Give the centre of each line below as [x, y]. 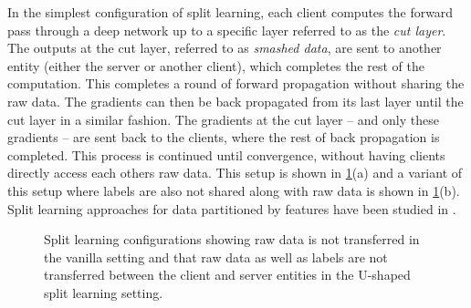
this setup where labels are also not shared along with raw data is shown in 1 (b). [234, 190]
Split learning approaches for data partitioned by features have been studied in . [232, 208]
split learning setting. [104, 292]
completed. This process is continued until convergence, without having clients [226, 154]
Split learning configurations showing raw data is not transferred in [232, 239]
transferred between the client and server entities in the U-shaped [227, 275]
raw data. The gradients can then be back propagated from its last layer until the [235, 101]
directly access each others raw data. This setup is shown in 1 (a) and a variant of [235, 173]
